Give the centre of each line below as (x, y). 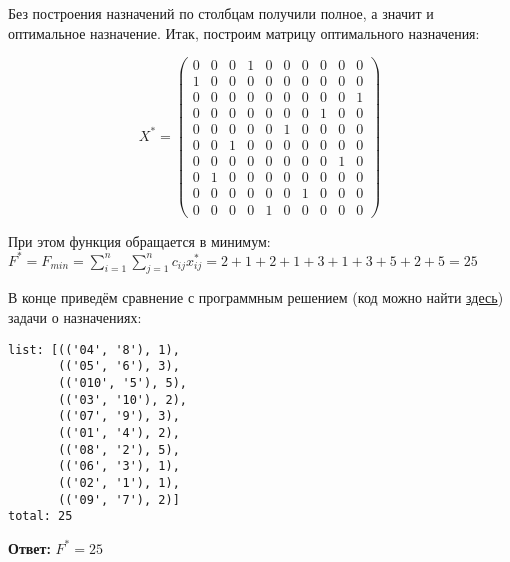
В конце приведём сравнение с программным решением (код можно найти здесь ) (256, 297)
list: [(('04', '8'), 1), (94, 349)
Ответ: (29, 547)
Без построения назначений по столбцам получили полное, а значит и (221, 13)
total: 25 (40, 516)
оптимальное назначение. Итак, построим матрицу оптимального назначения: (244, 32)
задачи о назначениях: (75, 317)
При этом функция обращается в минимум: (139, 240)
